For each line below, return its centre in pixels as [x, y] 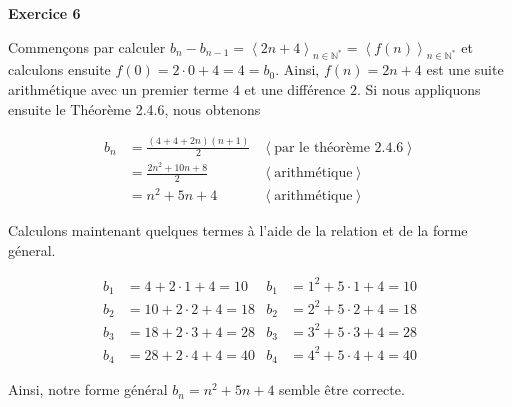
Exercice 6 [44, 13]
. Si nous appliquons [419, 88]
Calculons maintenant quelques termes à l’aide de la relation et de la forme [238, 230]
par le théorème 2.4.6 [339, 147]
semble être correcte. [342, 389]
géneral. [32, 249]
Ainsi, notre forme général [88, 389]
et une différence [295, 88]
